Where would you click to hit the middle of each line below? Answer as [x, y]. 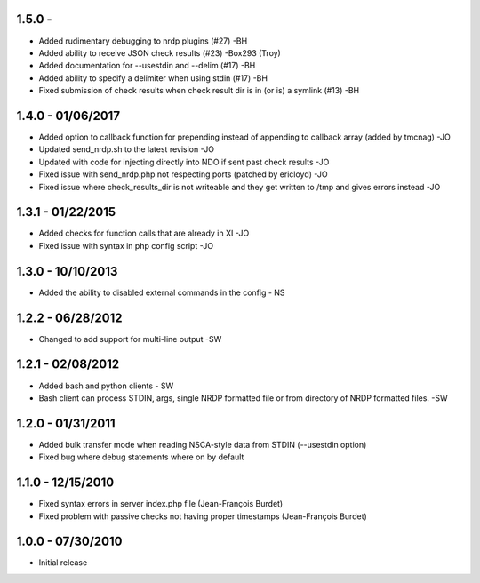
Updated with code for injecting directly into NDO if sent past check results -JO [184, 162]
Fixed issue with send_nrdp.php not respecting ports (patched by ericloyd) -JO [183, 174]
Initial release [63, 563]
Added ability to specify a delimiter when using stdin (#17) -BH [153, 78]
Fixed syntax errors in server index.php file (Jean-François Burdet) [161, 504]
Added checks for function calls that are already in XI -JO [144, 233]
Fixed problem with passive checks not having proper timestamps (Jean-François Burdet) [203, 516]
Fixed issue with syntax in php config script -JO [126, 245]
